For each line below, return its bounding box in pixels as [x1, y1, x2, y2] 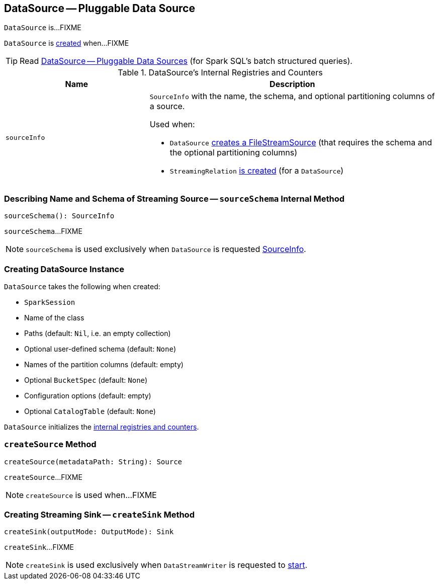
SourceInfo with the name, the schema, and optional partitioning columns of [149, 91, 435, 102]
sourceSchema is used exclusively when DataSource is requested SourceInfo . [26, 244, 306, 255]
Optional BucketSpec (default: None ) [24, 375, 148, 384]
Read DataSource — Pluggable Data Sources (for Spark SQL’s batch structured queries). [20, 56, 353, 66]
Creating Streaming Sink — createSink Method [4, 510, 195, 520]
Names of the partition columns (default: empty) [24, 360, 184, 369]
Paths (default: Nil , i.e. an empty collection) [24, 328, 171, 338]
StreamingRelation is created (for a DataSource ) [169, 165, 344, 176]
